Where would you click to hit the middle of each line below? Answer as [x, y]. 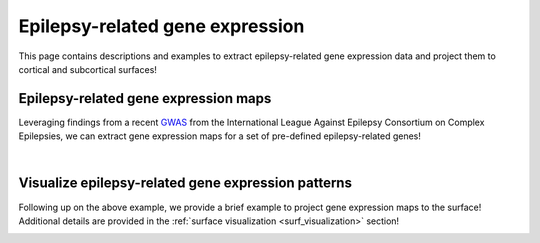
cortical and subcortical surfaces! [87, 69]
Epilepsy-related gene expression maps [145, 98]
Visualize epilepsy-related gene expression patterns [185, 183]
